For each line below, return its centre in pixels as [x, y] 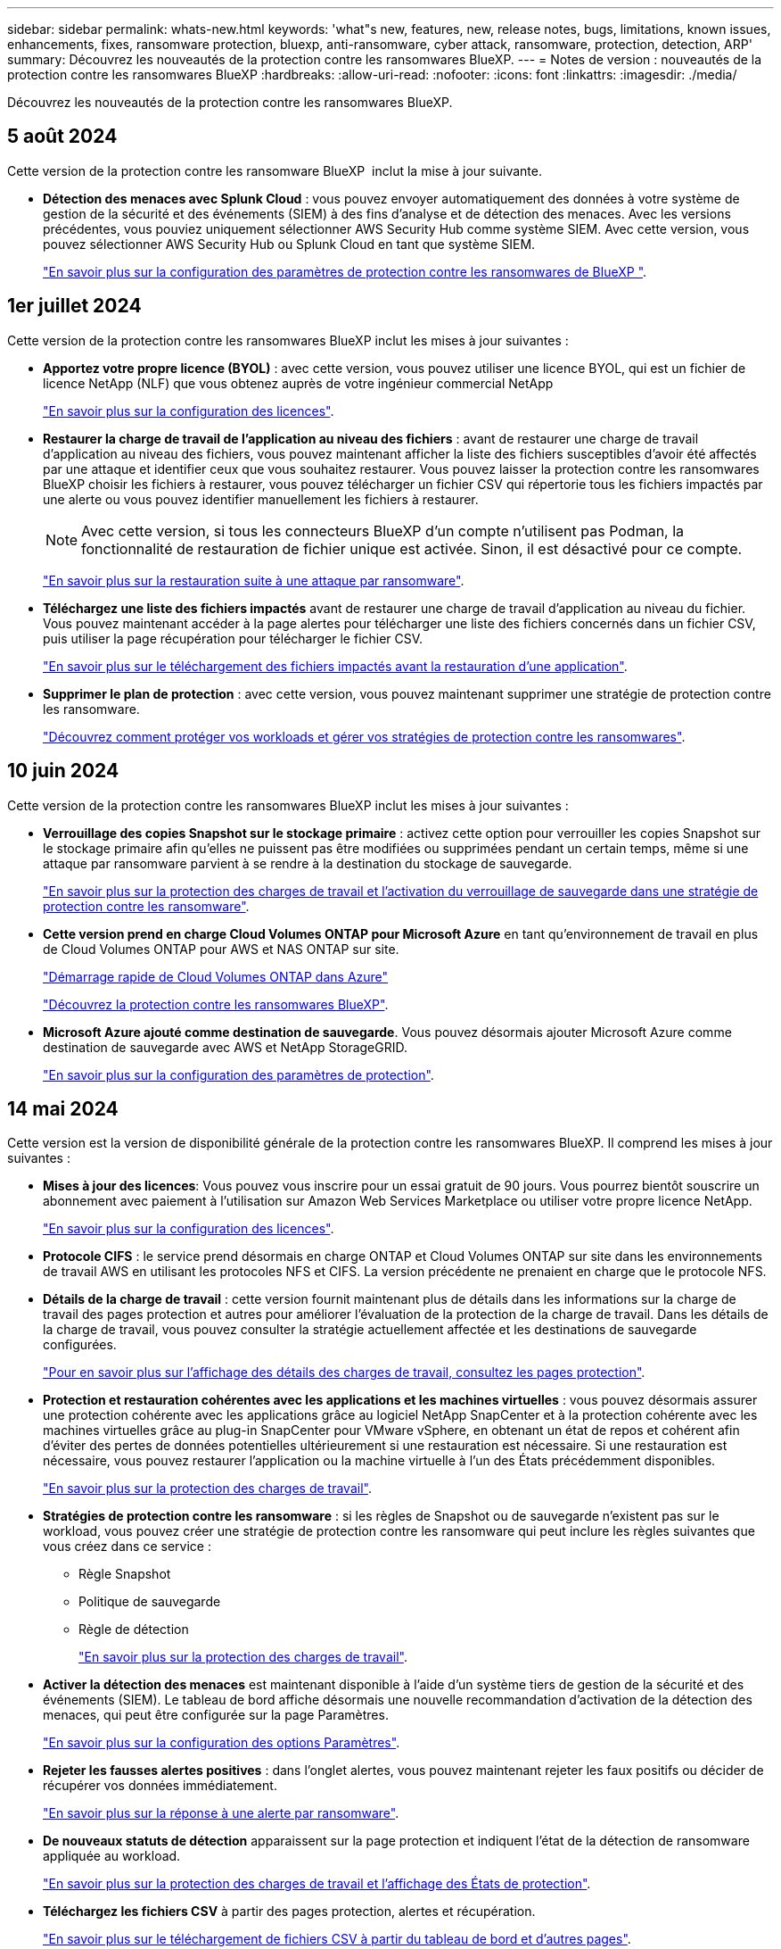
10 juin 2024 [63, 771]
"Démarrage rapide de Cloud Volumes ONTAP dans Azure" [216, 976]
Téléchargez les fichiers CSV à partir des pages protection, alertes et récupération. [289, 1912]
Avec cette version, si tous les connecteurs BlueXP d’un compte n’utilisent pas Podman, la [383, 531]
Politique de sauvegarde [150, 1602]
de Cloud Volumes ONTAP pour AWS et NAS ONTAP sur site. [221, 949]
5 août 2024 [62, 137]
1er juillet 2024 [74, 306]
